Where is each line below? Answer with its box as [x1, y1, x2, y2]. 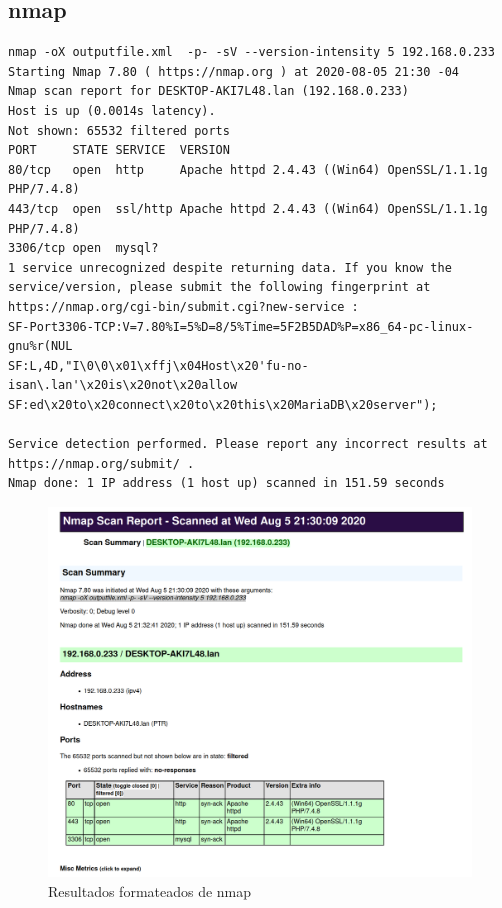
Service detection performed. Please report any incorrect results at [8, 437, 488, 452]
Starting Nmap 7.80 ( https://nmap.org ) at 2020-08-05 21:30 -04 [8, 64, 460, 79]
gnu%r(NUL [8, 339, 73, 354]
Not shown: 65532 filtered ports [8, 123, 230, 138]
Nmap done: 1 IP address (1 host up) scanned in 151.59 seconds [8, 476, 445, 491]
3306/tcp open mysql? [8, 241, 159, 256]
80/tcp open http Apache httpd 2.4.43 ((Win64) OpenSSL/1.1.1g [8, 162, 488, 177]
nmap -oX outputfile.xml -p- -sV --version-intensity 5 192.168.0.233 [8, 45, 495, 60]
